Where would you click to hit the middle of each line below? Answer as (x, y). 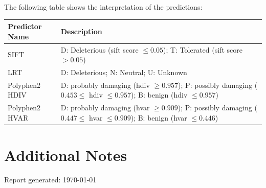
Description (81, 31)
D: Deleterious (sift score (99, 49)
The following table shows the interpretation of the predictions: (103, 7)
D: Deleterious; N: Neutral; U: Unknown (124, 72)
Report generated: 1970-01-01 (50, 180)
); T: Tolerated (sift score (203, 49)
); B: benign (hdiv (159, 95)
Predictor (25, 26)
